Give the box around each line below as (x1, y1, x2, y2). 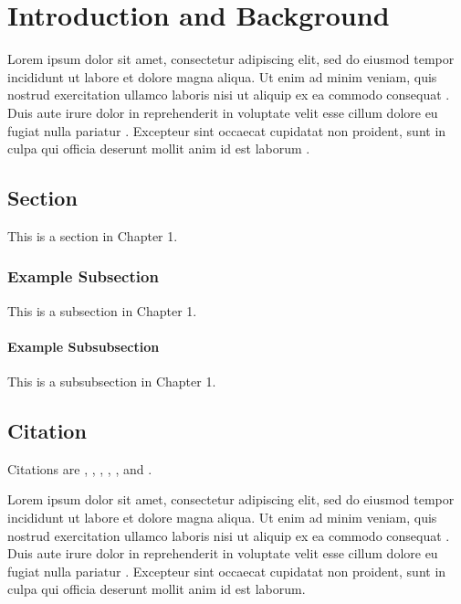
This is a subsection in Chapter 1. (7, 301, 197, 320)
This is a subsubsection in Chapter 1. (7, 372, 216, 391)
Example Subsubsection (7, 336, 160, 355)
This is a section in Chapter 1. (7, 226, 178, 245)
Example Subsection (7, 265, 159, 288)
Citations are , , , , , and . (7, 459, 152, 478)
